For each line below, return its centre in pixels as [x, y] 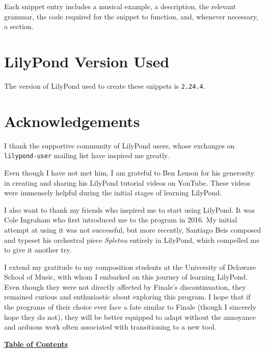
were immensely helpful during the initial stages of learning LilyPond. [113, 193]
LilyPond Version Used [87, 61]
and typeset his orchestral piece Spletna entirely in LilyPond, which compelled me [132, 240]
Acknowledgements [72, 121]
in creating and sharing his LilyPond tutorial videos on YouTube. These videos [127, 182]
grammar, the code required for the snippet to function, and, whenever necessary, [131, 16]
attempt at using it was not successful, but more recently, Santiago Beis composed [132, 229]
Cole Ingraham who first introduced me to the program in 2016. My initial [121, 220]
